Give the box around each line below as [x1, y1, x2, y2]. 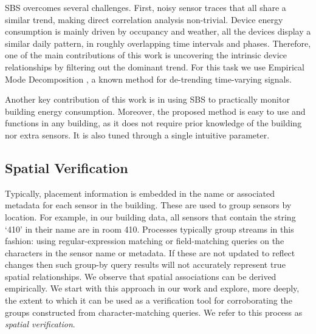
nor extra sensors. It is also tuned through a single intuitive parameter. [5, 128, 270, 141]
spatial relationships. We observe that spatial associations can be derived [5, 270, 276, 282]
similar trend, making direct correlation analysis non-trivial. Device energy [5, 13, 283, 26]
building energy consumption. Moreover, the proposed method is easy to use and [5, 104, 306, 117]
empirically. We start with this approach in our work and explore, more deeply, [5, 282, 300, 295]
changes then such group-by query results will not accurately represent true [5, 258, 286, 271]
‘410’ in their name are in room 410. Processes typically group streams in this [5, 222, 294, 235]
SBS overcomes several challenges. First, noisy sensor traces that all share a [5, 1, 286, 13]
